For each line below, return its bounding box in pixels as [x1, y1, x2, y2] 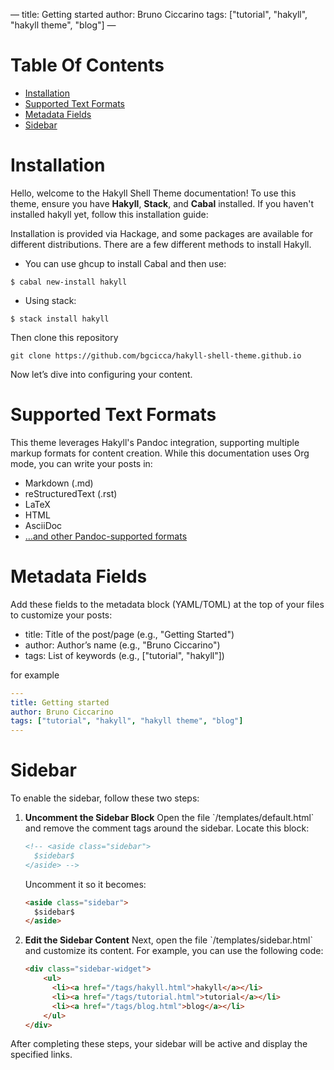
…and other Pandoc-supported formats [24, 530, 188, 542]
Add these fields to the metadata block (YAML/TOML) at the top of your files [10, 598, 325, 610]
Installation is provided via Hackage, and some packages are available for [10, 227, 314, 239]
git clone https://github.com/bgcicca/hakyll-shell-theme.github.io [10, 350, 302, 361]
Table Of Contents [10, 54, 165, 77]
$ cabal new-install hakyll [10, 277, 128, 287]
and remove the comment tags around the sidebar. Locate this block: [24, 822, 310, 834]
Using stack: [24, 294, 77, 306]
